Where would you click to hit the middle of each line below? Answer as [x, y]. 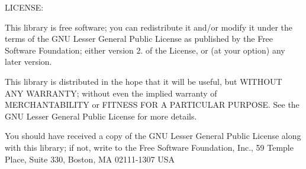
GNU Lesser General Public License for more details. [101, 116]
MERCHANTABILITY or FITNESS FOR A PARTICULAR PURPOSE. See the [152, 105]
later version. [28, 62]
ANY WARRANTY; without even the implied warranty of [111, 93]
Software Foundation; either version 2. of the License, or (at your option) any [145, 50]
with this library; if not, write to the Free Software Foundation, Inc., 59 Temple [149, 147]
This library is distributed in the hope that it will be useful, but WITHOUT [144, 81]
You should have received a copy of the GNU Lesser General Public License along [153, 136]
